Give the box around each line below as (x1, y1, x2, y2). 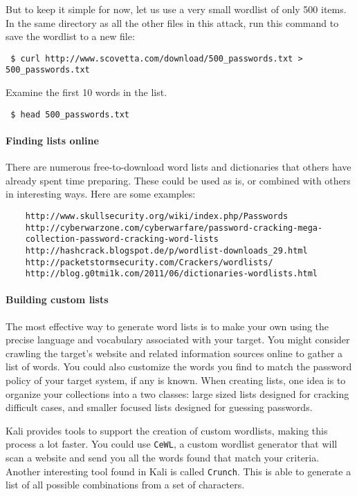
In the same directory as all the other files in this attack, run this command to (6, 15, 339, 30)
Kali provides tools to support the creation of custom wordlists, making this (6, 423, 328, 437)
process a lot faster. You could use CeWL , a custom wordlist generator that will (6, 437, 338, 451)
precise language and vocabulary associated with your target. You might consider (6, 332, 350, 347)
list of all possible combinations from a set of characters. (6, 477, 245, 492)
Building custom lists (6, 292, 109, 307)
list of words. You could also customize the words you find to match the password (6, 359, 352, 374)
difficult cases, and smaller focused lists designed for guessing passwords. (6, 400, 313, 414)
